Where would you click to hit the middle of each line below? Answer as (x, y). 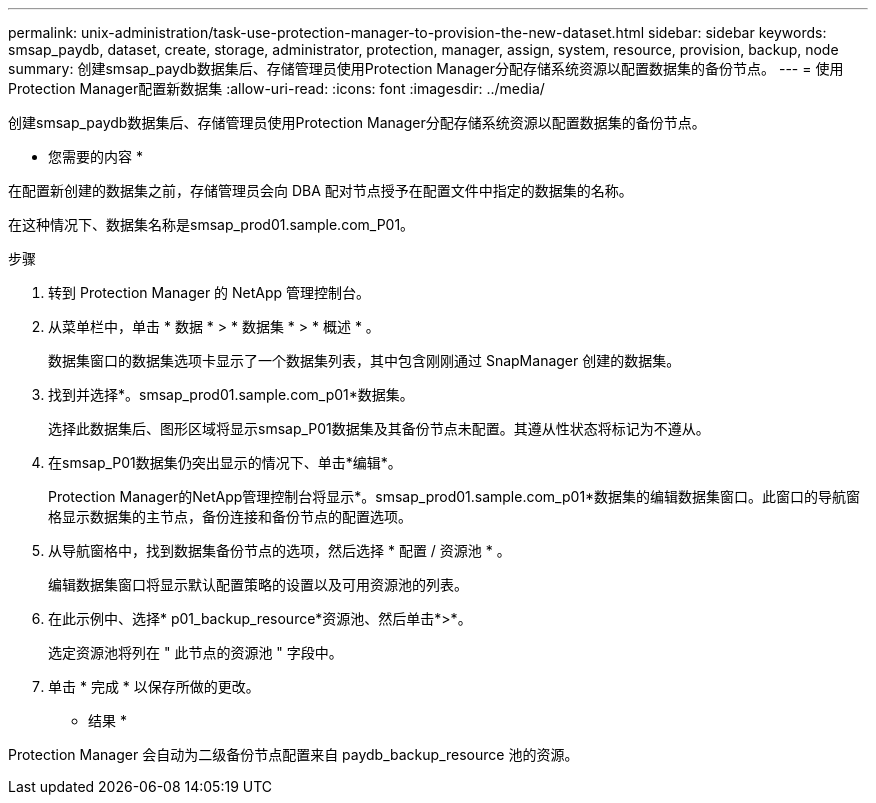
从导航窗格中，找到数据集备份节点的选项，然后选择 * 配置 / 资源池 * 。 (279, 550)
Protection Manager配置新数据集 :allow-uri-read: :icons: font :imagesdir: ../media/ (276, 88)
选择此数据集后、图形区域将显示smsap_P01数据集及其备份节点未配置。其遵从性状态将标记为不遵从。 (379, 428)
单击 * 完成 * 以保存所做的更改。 (154, 686)
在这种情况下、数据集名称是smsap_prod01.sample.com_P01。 (211, 224)
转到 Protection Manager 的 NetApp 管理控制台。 (209, 292)
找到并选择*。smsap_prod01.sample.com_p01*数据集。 (231, 394)
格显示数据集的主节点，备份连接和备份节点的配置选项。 (230, 516)
